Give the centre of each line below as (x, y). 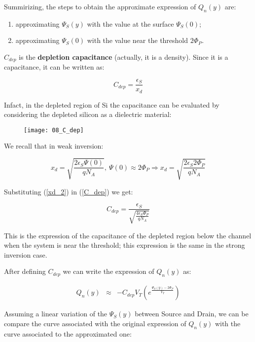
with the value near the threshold (138, 40)
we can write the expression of (109, 271)
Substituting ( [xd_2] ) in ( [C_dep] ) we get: (69, 191)
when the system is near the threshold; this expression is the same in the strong (125, 245)
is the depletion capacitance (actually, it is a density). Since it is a (124, 57)
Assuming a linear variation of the (56, 314)
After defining (25, 271)
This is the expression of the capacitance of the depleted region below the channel (128, 235)
